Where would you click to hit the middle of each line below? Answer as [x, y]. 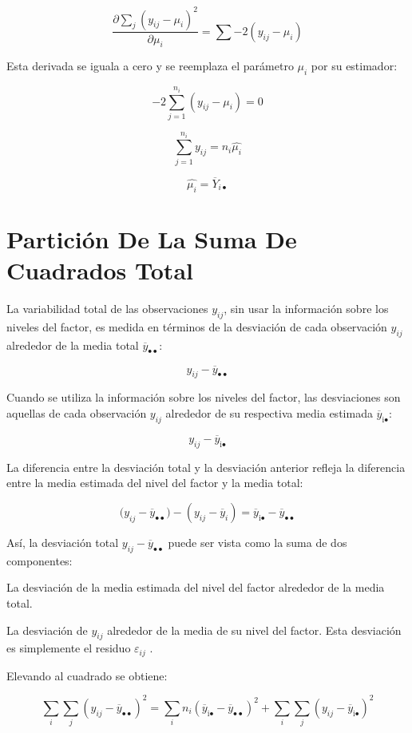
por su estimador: [354, 66]
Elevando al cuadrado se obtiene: [87, 675]
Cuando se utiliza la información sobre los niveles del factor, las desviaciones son [204, 397]
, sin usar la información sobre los [306, 308]
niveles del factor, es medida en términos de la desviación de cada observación [197, 326]
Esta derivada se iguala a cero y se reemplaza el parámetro [150, 66]
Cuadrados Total [100, 270]
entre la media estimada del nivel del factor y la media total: [155, 483]
